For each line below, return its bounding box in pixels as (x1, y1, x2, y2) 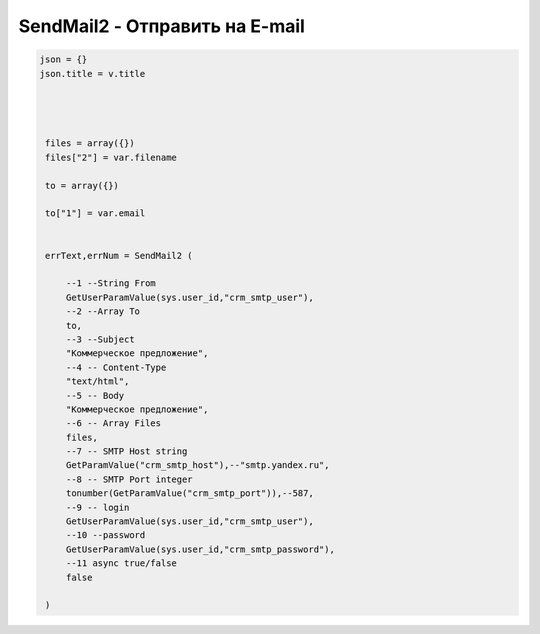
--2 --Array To (65, 306, 140, 317)
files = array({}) (45, 138, 135, 149)
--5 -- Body (65, 390, 125, 401)
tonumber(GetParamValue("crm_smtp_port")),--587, (65, 488, 314, 499)
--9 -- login (65, 501, 130, 513)
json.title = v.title (39, 68, 146, 79)
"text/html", (65, 376, 130, 387)
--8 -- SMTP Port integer (65, 473, 194, 485)
